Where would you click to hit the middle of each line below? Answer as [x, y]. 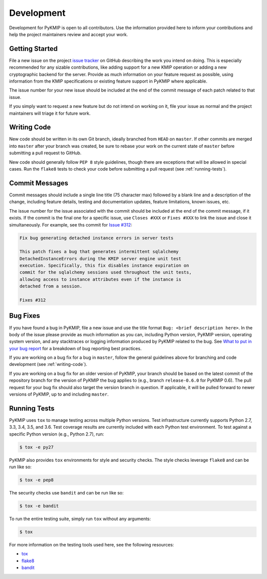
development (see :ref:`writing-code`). [48, 364]
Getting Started [33, 49]
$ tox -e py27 [37, 447]
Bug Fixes [25, 316]
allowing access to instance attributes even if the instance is [100, 279]
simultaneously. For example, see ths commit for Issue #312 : [71, 224]
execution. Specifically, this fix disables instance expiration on [104, 266]
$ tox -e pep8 [37, 480]
